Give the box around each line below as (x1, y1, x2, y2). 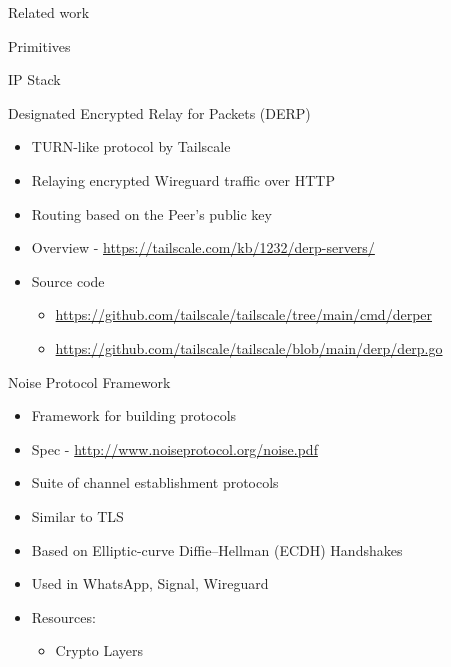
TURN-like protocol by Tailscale (31, 136, 231, 157)
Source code (31, 270, 105, 291)
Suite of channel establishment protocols (31, 472, 279, 493)
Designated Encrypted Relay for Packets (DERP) (8, 102, 311, 123)
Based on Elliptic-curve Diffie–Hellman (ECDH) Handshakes (31, 539, 403, 560)
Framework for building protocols (31, 405, 237, 426)
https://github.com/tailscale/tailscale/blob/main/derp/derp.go (55, 337, 443, 358)
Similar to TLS (31, 505, 124, 526)
